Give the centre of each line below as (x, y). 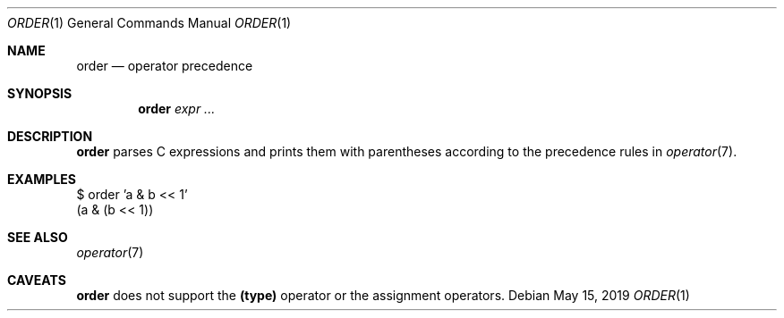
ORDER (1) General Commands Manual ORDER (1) (149, 23)
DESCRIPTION (50, 136)
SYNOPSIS (40, 93)
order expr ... (177, 109)
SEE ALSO (38, 237)
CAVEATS (37, 280)
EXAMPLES (42, 179)
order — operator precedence (165, 66)
